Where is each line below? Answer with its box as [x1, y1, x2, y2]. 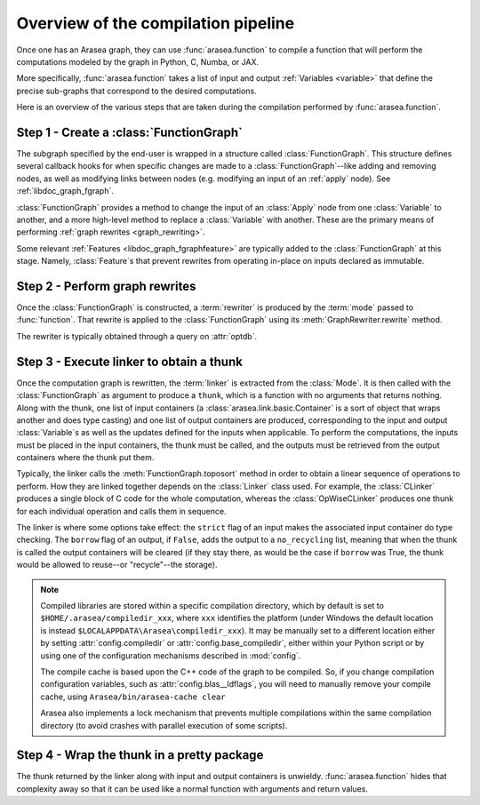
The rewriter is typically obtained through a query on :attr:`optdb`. [16, 331, 258, 341]
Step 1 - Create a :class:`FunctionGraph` [16, 124, 244, 139]
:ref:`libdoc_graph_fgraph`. [16, 186, 115, 196]
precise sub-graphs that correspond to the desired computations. [16, 85, 257, 96]
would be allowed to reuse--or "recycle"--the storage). [16, 560, 218, 570]
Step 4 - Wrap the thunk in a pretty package [16, 747, 264, 763]
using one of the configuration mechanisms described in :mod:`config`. [40, 650, 301, 661]
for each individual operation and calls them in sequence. [16, 506, 227, 516]
